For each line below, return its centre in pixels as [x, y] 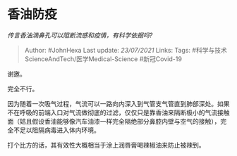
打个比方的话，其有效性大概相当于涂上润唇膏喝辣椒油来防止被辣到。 [106, 145]
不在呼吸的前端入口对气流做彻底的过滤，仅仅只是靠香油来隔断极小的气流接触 [119, 112]
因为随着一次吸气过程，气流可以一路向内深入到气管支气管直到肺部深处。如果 [119, 103]
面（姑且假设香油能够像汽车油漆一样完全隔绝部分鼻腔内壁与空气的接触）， [114, 121]
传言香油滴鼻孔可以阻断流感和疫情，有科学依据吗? [80, 35]
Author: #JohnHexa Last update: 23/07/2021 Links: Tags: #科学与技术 [126, 50]
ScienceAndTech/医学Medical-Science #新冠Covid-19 [103, 59]
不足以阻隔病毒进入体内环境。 [56, 130]
